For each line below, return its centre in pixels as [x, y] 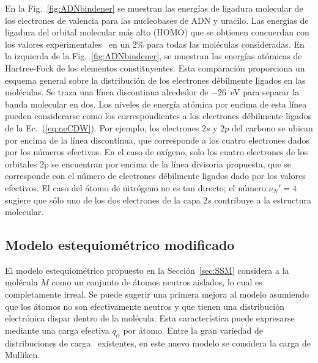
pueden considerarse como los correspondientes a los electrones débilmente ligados [158, 116]
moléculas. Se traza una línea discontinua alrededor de [107, 92]
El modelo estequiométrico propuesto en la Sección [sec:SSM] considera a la [147, 270]
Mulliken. [23, 355]
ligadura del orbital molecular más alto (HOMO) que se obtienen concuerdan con [157, 32]
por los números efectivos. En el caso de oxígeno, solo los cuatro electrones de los [157, 152]
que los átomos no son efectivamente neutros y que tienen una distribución [145, 306]
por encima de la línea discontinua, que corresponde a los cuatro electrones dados [157, 140]
